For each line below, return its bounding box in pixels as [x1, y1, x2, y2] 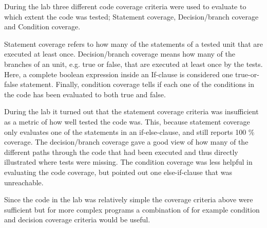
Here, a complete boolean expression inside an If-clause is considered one [4, 68, 233, 79]
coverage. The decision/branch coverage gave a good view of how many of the [4, 136, 249, 147]
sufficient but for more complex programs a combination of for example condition [4, 204, 260, 215]
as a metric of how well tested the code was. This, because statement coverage [4, 116, 250, 127]
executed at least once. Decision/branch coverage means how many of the [4, 48, 235, 59]
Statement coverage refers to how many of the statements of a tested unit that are [4, 38, 263, 49]
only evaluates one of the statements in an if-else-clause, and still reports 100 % [4, 126, 255, 137]
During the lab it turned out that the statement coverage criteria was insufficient [4, 106, 259, 117]
